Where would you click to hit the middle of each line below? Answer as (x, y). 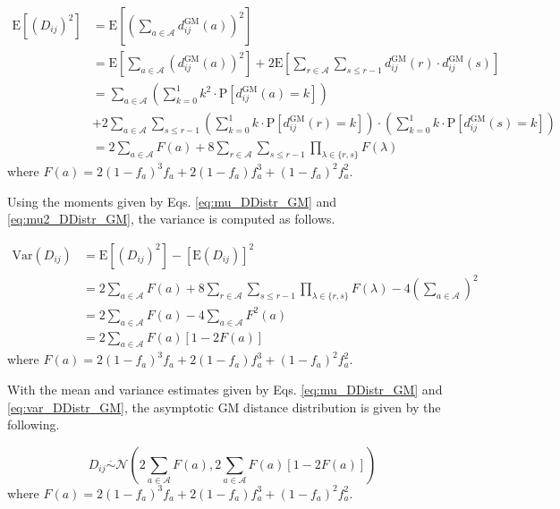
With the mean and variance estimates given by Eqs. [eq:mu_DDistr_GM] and (225, 390)
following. (34, 424)
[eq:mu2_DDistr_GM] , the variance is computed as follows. (171, 219)
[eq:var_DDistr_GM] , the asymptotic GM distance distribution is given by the (224, 407)
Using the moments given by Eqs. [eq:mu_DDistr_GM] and (172, 201)
